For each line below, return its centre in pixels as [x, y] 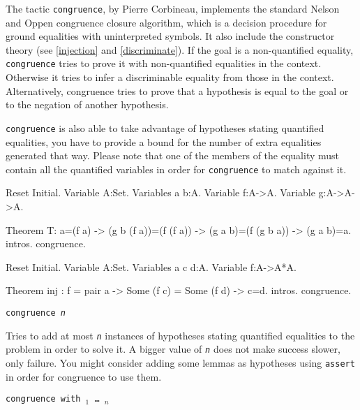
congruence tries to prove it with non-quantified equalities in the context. [164, 63]
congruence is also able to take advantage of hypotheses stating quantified [165, 127]
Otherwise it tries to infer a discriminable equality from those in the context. [170, 77]
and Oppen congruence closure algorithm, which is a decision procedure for [166, 22]
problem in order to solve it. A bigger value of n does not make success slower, [173, 349]
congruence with [43, 399]
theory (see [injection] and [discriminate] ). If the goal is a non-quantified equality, [180, 49]
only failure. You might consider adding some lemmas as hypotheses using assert [180, 362]
